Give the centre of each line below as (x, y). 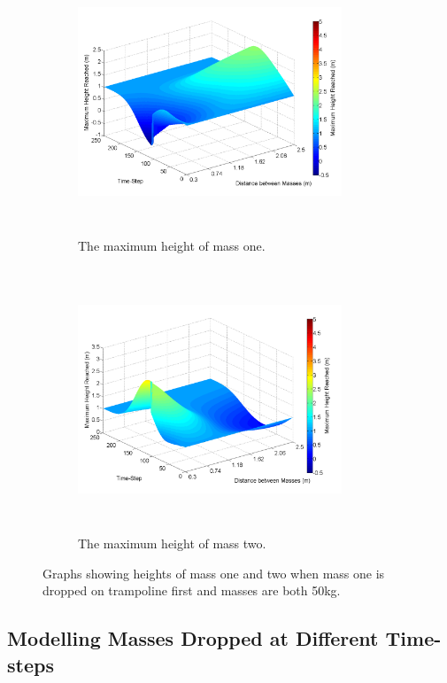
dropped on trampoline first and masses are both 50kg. (192, 590)
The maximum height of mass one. (172, 246)
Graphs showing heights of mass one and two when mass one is (214, 573)
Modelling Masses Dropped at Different (193, 638)
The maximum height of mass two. (172, 543)
